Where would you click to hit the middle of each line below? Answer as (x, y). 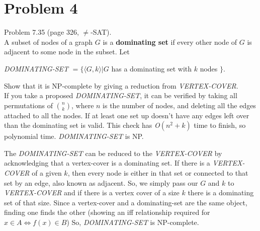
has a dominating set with (152, 68)
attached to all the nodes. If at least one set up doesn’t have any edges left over (127, 115)
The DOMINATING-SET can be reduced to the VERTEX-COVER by (113, 153)
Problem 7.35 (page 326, (41, 32)
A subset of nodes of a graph (49, 42)
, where (83, 105)
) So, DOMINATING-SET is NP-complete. (133, 222)
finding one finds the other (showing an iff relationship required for (107, 212)
